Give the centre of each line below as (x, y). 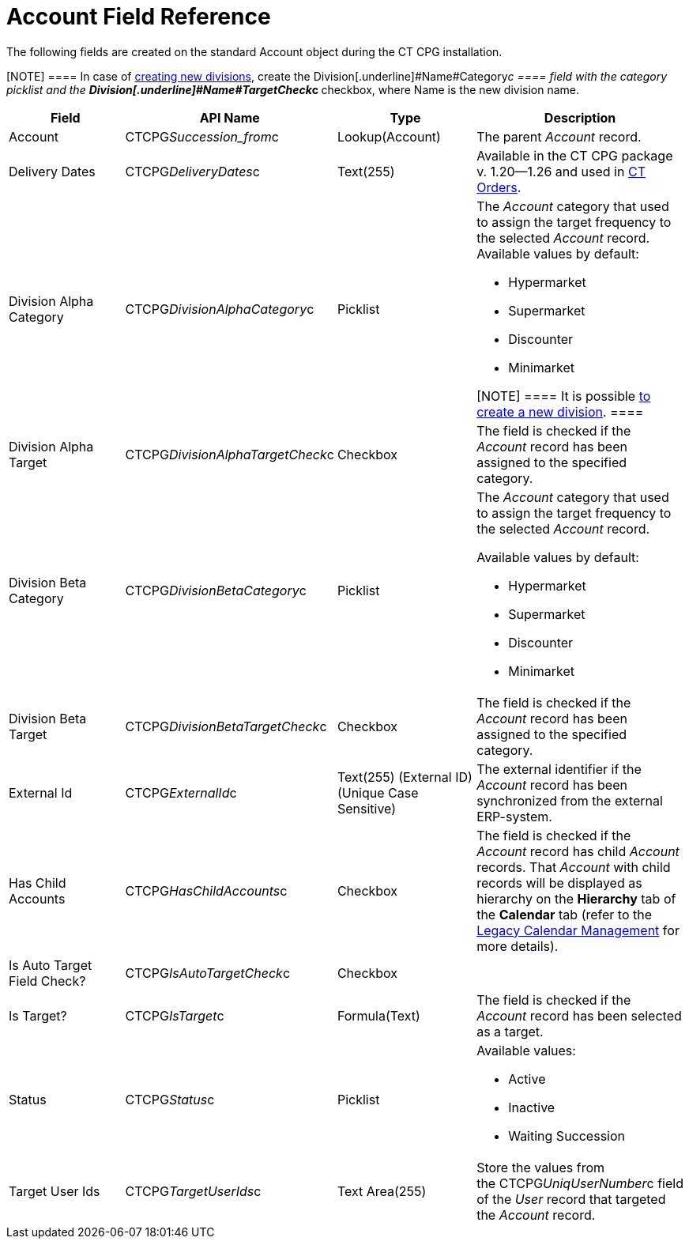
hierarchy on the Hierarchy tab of (576, 898)
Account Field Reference (139, 17)
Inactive (532, 1107)
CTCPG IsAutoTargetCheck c (208, 973)
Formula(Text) (378, 1015)
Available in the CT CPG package (575, 155)
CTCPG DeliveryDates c (192, 171)
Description (580, 117)
